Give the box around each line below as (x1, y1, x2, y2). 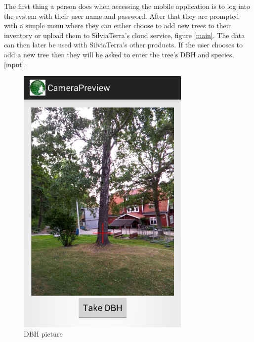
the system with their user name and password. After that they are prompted (4, 10, 239, 21)
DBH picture (24, 329, 63, 339)
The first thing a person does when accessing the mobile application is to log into (4, 1, 250, 11)
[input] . (4, 59, 26, 69)
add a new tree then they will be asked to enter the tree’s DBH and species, (4, 49, 234, 59)
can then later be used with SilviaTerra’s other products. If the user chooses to (4, 40, 243, 50)
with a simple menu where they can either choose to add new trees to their (4, 20, 231, 31)
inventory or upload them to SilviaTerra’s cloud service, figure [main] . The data (4, 30, 245, 40)
